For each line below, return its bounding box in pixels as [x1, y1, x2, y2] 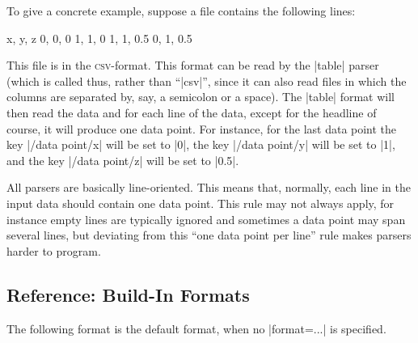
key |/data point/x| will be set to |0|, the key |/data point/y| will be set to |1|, [6, 136, 395, 153]
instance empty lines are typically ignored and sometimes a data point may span [6, 210, 406, 227]
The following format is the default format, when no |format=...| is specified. [6, 320, 386, 337]
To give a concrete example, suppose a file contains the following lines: [6, 2, 356, 19]
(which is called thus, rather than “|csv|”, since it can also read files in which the [6, 72, 407, 89]
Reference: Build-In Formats [6, 282, 250, 307]
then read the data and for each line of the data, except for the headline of [6, 104, 377, 121]
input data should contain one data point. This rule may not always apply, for [6, 194, 395, 211]
